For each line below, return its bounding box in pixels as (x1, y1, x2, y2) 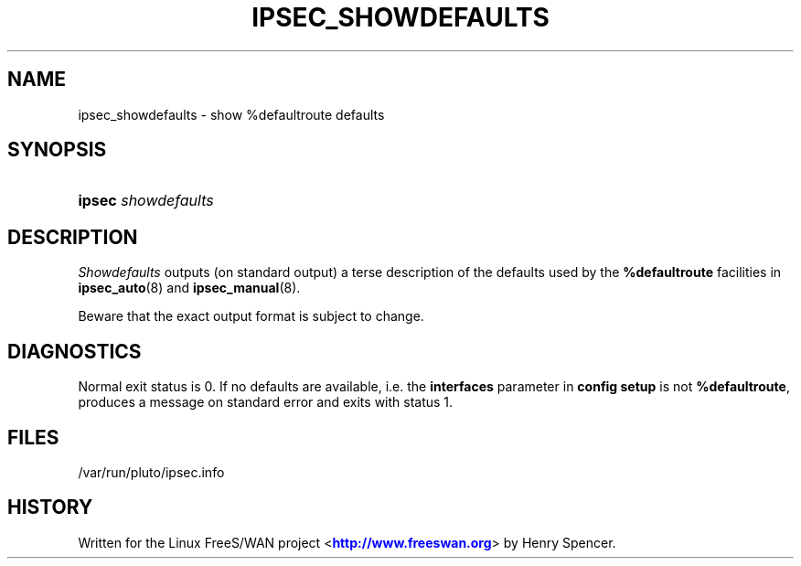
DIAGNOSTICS (7, 339, 142, 363)
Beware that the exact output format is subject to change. (78, 308, 424, 325)
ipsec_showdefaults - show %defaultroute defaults (78, 106, 385, 123)
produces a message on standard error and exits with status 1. (78, 394, 454, 411)
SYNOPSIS (7, 138, 107, 162)
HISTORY (7, 496, 93, 519)
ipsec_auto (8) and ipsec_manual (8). (78, 280, 301, 296)
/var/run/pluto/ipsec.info (78, 464, 225, 480)
